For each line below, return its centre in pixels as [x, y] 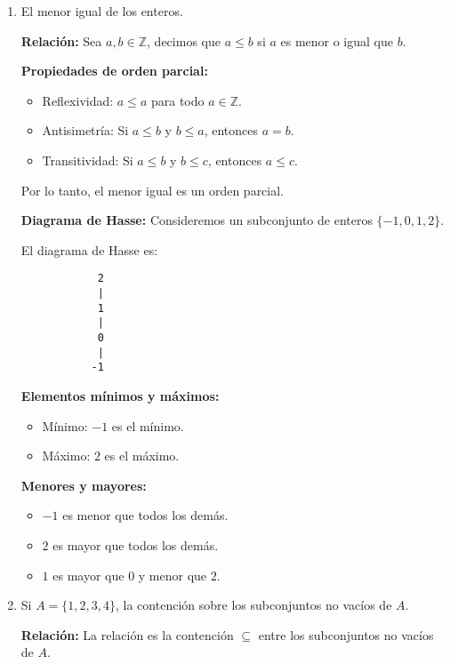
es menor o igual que [337, 40]
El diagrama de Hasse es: [89, 249]
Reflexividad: [78, 100]
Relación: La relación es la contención [127, 634]
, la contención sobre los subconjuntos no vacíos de [254, 605]
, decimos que [184, 40]
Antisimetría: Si [85, 130]
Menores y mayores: [84, 485]
